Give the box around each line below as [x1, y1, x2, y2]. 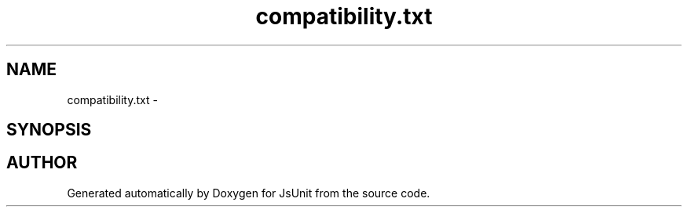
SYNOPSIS [6, 120, 92, 140]
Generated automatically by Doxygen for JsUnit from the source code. [67, 186, 430, 200]
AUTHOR [6, 153, 78, 173]
